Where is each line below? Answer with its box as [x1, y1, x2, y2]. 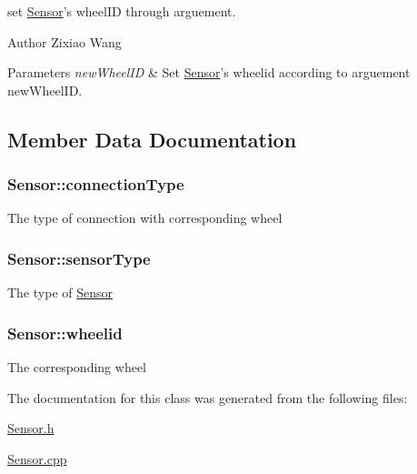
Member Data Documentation [7, 125, 297, 153]
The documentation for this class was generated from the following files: [7, 388, 408, 407]
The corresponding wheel [7, 358, 146, 376]
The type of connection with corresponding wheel [7, 208, 283, 227]
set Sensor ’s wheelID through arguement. [7, 2, 236, 20]
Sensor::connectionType [7, 173, 184, 196]
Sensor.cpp [7, 449, 67, 468]
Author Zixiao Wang [7, 32, 122, 51]
